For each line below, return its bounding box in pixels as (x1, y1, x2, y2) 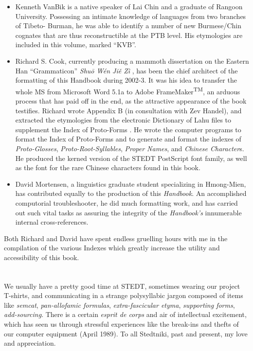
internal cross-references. (15, 217, 89, 227)
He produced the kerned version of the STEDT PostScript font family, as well (15, 153, 247, 163)
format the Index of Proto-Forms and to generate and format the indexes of (15, 134, 241, 144)
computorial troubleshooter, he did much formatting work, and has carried (15, 197, 238, 208)
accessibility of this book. (4, 252, 79, 262)
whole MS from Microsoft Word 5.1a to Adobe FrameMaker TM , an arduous (15, 85, 240, 96)
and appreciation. (4, 338, 56, 348)
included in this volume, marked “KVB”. (15, 39, 136, 50)
